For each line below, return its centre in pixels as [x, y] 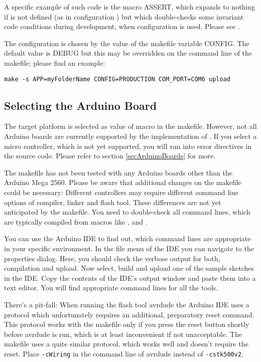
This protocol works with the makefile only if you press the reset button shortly [127, 324]
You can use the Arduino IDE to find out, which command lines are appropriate [127, 238]
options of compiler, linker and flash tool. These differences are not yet [113, 202]
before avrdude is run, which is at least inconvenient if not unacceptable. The [123, 334]
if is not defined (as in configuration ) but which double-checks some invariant [124, 16]
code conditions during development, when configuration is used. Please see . [122, 26]
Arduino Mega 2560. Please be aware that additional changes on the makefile [123, 182]
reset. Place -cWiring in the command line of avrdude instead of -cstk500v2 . [124, 353]
